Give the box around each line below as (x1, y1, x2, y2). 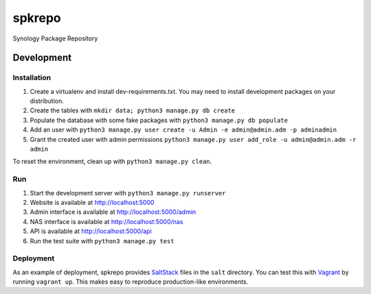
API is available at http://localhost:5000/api (30, 227, 153, 236)
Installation (12, 73, 52, 82)
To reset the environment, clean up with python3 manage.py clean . (12, 158, 212, 166)
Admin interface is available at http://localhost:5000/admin (30, 208, 196, 216)
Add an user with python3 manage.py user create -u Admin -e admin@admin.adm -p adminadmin (30, 125, 337, 134)
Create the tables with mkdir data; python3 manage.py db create (30, 106, 236, 114)
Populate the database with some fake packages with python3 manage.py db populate (30, 116, 289, 124)
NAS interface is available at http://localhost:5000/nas (30, 217, 183, 225)
